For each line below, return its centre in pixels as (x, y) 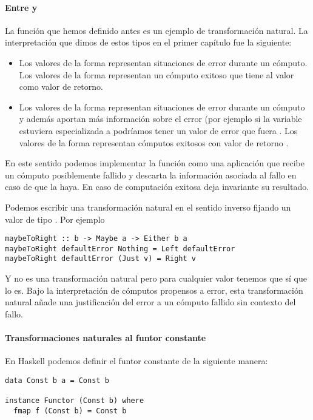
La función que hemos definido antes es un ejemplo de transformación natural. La (156, 30)
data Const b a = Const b (57, 380)
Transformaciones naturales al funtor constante (106, 338)
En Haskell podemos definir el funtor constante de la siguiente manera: (136, 361)
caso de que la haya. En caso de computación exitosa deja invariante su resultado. (157, 187)
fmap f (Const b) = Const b (70, 411)
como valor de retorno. (61, 86)
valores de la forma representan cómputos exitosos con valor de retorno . (154, 142)
